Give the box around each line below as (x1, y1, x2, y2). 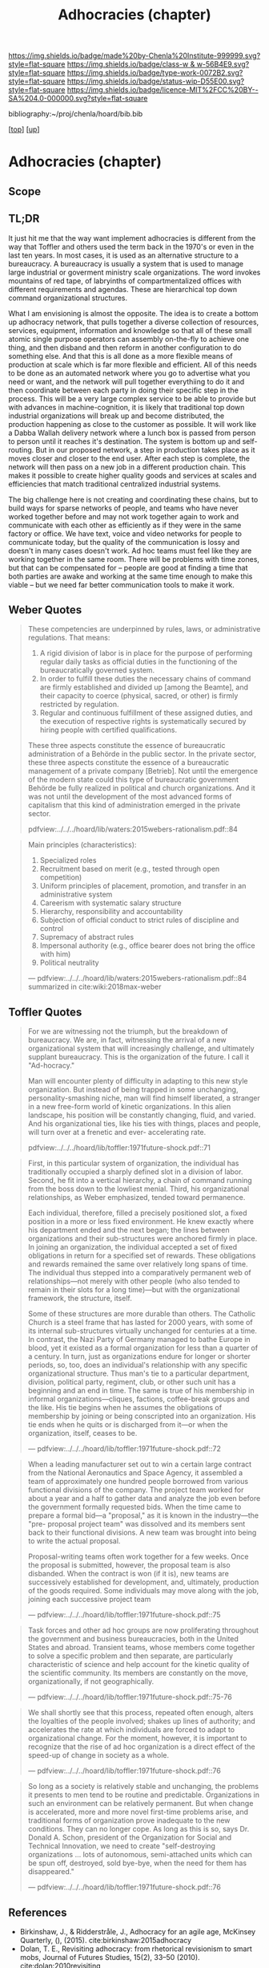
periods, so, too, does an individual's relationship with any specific (27, 1360, 248, 1370)
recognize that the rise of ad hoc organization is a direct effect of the (27, 1742, 255, 1751)
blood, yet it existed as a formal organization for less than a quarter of (27, 1343, 259, 1353)
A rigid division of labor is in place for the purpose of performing (39, 649, 253, 658)
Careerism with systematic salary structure (39, 898, 182, 908)
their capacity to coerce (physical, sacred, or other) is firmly (39, 691, 239, 701)
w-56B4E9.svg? (196, 59, 250, 69)
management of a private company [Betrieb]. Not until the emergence (27, 766, 259, 776)
